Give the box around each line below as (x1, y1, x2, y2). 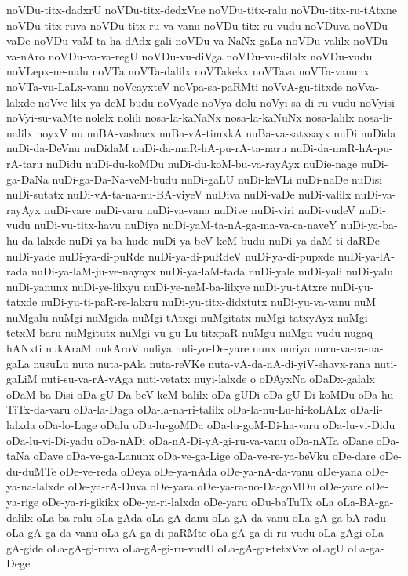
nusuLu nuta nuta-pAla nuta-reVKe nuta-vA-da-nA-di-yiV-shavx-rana (33, 355, 371, 371)
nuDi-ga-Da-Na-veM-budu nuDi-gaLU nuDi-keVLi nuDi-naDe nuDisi (52, 170, 383, 187)
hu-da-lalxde (6, 231, 66, 248)
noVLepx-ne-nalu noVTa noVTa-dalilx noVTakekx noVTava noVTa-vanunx (6, 63, 370, 79)
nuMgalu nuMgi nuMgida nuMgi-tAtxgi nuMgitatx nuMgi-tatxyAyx (6, 308, 334, 325)
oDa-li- (350, 401, 383, 417)
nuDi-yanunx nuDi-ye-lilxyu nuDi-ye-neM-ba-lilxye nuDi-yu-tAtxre (6, 278, 328, 294)
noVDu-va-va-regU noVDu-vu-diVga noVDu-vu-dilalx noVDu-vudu (48, 47, 373, 64)
